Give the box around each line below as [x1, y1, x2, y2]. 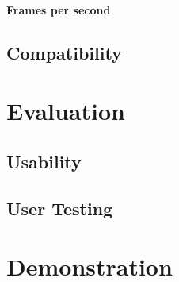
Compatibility [6, 40, 122, 64]
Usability [6, 149, 82, 173]
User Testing [6, 195, 113, 220]
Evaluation [6, 95, 125, 127]
